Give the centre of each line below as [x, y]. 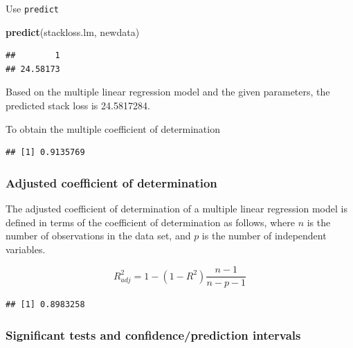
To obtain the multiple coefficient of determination [113, 128]
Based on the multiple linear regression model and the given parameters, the [168, 92]
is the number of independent [264, 236]
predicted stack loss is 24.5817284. [78, 106]
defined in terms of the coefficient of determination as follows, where [150, 222]
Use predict [33, 8]
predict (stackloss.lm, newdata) [73, 31]
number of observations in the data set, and [98, 236]
